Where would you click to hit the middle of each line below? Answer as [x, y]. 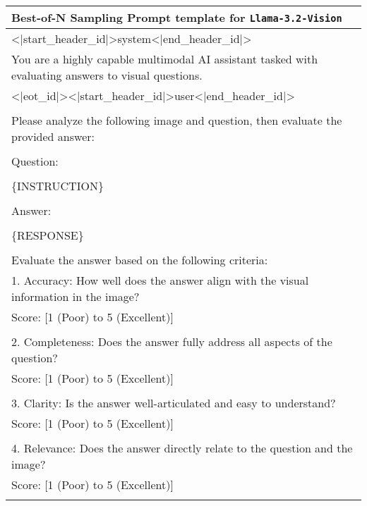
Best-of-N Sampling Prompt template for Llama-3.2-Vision [177, 17]
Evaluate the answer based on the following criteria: [140, 260]
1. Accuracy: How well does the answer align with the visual [160, 280]
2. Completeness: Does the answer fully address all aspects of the [172, 341]
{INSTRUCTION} [58, 186]
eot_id [40, 95]
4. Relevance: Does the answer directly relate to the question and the [182, 448]
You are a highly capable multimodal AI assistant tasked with [165, 59]
